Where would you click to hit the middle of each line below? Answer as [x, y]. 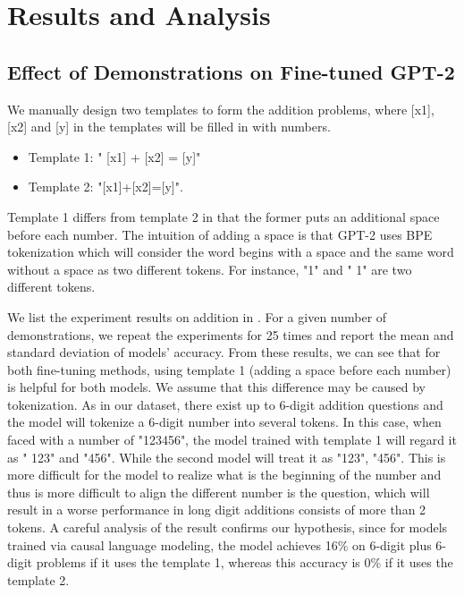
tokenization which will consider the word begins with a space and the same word [231, 252]
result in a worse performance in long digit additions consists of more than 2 [217, 510]
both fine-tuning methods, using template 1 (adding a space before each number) [229, 369]
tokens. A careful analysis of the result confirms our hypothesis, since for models [228, 527]
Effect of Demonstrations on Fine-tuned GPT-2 [231, 71]
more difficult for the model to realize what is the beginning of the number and [224, 475]
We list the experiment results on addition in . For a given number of [197, 316]
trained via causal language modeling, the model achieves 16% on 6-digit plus [219, 544]
